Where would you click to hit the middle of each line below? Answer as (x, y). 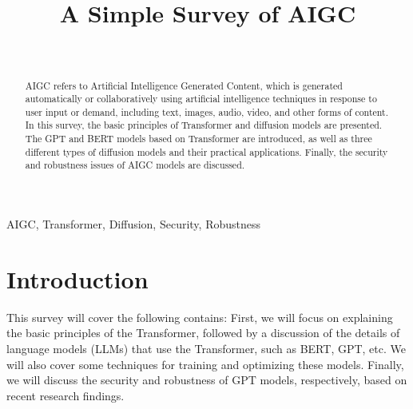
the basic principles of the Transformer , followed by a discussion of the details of (203, 333)
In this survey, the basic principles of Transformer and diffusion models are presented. (204, 125)
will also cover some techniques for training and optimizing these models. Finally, (205, 364)
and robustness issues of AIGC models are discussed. (135, 165)
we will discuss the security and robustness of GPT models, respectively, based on (207, 380)
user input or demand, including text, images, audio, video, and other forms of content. (206, 111)
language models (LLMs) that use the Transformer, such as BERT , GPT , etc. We (206, 349)
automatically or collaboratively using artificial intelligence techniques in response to (201, 99)
